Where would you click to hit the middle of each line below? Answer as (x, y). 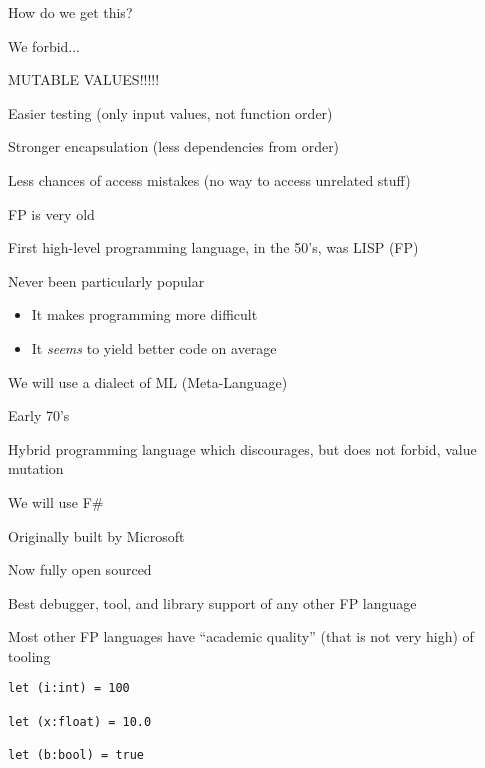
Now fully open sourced (80, 569)
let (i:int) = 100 (69, 688)
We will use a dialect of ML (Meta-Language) (148, 381)
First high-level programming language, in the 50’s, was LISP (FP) (213, 247)
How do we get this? (70, 12)
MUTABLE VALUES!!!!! (84, 79)
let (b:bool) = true (76, 755)
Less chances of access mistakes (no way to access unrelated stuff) (209, 179)
